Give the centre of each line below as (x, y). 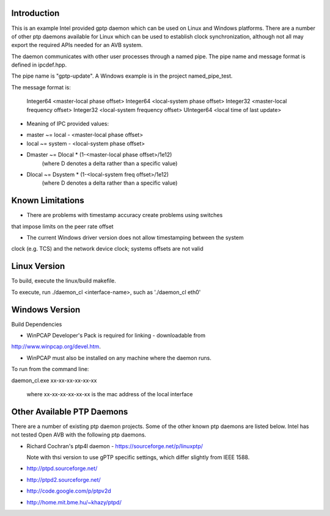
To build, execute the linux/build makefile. (64, 281)
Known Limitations (48, 201)
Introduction (35, 13)
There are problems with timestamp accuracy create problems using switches (125, 215)
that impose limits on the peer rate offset (62, 226)
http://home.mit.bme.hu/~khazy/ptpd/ (74, 502)
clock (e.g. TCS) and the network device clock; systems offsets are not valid (108, 249)
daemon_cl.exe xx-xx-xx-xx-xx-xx (54, 380)
